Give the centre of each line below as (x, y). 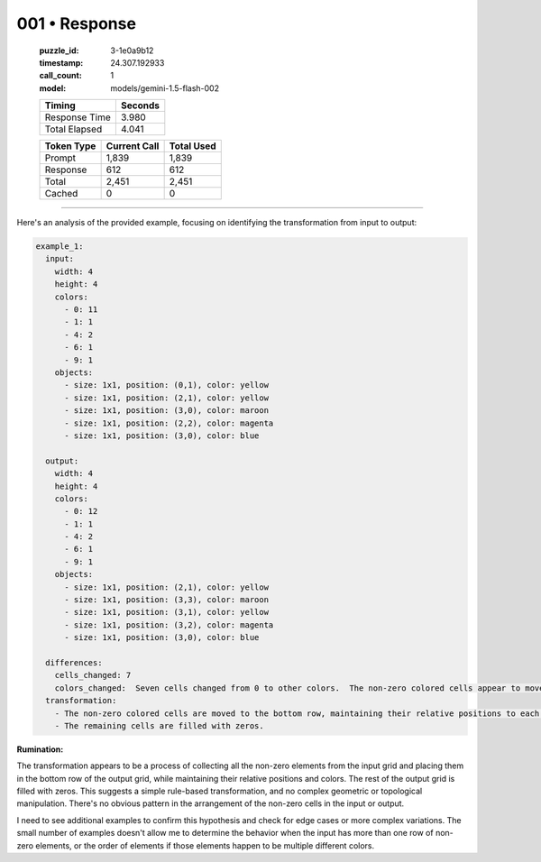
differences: (74, 662)
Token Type (70, 146)
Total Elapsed (73, 129)
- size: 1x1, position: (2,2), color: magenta (169, 423)
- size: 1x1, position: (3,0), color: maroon (167, 411)
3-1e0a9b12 (132, 50)
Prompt (60, 158)
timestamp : (61, 62)
